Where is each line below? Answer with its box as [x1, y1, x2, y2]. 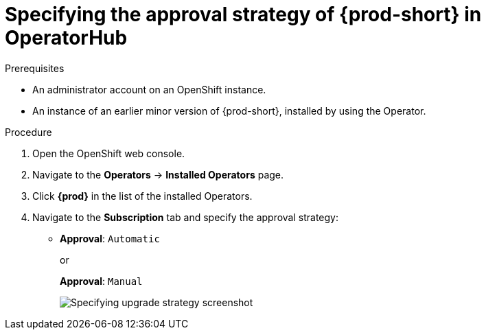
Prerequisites [5, 62, 65, 74]
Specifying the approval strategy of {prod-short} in [5, 3, 482, 26]
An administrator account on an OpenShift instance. [32, 83, 266, 95]
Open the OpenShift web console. [32, 147, 185, 159]
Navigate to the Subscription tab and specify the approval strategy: [32, 211, 338, 223]
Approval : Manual [60, 275, 143, 287]
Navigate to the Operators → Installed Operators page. [32, 168, 284, 181]
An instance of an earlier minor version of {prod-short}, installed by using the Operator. [32, 104, 426, 117]
